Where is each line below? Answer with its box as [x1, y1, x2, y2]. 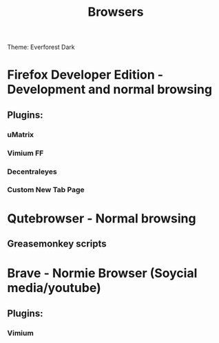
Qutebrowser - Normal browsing [7, 211, 196, 226]
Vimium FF [7, 148, 44, 158]
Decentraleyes [7, 167, 57, 176]
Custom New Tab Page [7, 185, 85, 195]
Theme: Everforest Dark [7, 43, 75, 52]
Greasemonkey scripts [7, 238, 107, 250]
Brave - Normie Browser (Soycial [7, 266, 198, 281]
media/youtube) [7, 280, 101, 296]
